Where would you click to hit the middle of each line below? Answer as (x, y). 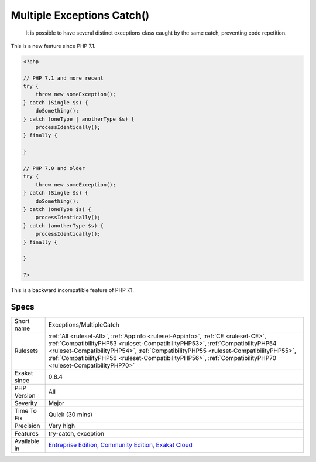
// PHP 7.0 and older (54, 168)
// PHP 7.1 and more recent (63, 78)
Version (25, 395)
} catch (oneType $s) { (57, 209)
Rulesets (26, 351)
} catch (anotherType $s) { (63, 225)
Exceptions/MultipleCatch (84, 324)
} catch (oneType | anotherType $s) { (79, 119)
